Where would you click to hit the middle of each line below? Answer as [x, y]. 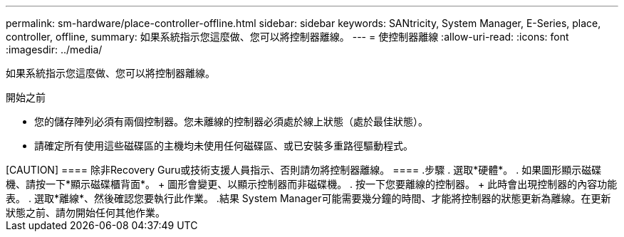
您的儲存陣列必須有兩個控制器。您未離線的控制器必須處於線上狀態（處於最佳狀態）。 [231, 121]
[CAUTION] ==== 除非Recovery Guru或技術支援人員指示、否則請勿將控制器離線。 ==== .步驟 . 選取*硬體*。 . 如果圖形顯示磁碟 [304, 170]
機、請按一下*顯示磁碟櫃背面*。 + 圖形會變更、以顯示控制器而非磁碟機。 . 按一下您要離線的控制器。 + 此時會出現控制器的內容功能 [312, 184]
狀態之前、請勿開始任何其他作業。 [85, 212]
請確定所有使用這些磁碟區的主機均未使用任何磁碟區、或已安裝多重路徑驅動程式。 [224, 146]
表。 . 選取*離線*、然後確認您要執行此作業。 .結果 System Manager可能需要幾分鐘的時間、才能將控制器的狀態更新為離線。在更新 [308, 198]
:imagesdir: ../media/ [54, 49]
